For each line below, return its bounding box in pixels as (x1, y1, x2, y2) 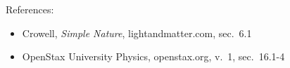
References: (6, 2, 54, 16)
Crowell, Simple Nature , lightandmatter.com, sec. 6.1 (22, 25, 252, 40)
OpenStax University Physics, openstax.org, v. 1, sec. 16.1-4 (22, 49, 285, 64)
